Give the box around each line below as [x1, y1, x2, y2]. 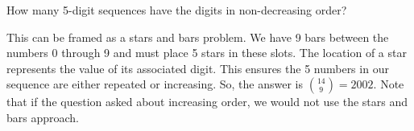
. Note [373, 76, 404, 92]
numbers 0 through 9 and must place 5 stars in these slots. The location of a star [6, 44, 407, 61]
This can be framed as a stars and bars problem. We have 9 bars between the [6, 28, 389, 45]
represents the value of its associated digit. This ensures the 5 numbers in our [6, 59, 389, 76]
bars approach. [6, 108, 80, 125]
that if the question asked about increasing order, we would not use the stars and [6, 93, 408, 110]
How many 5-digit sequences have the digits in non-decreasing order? [6, 2, 347, 18]
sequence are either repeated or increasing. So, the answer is [6, 76, 304, 92]
